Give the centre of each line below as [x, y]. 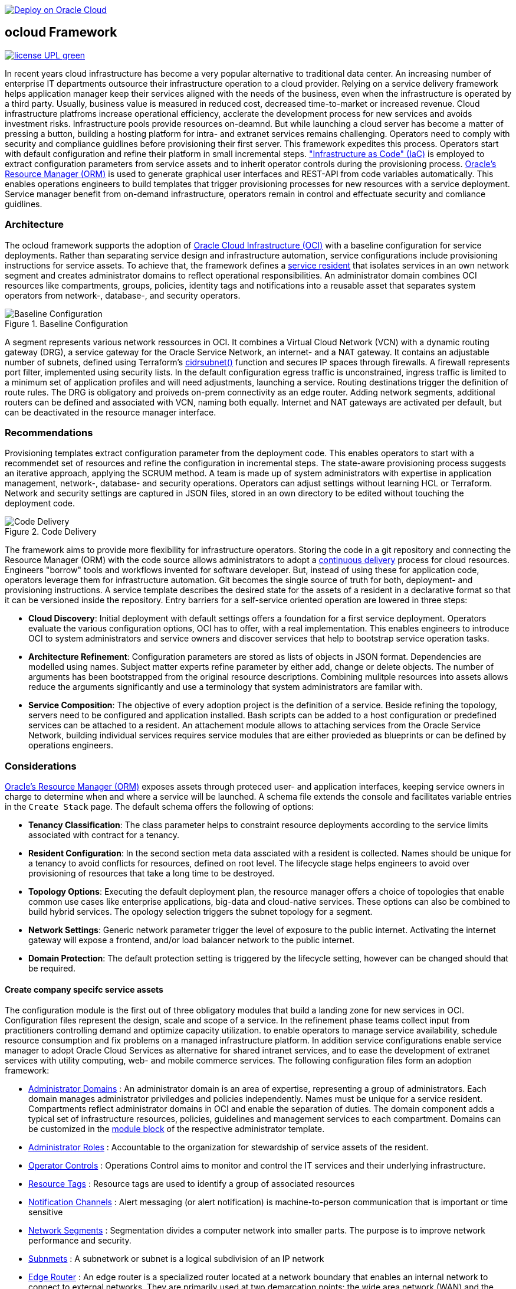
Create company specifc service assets [84, 989]
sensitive [46, 1212]
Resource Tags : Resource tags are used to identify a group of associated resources [192, 1184]
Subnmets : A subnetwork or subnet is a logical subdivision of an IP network [176, 1259]
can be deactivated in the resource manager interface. [111, 412]
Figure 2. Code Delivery [51, 532]
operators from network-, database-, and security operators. [123, 295]
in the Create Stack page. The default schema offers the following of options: [159, 807]
